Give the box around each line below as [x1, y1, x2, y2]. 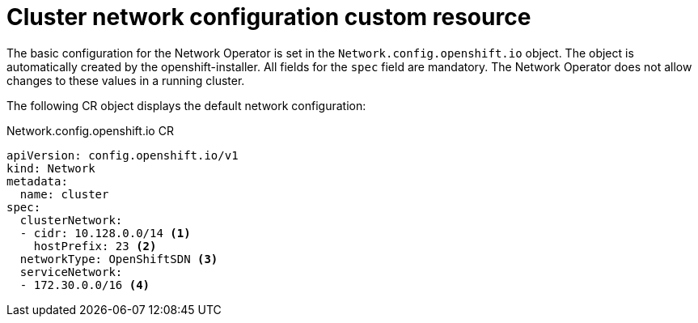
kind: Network [6, 161, 95, 175]
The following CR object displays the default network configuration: [6, 98, 366, 113]
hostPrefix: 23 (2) [33, 239, 157, 253]
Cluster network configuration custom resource [6, 3, 531, 31]
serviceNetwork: [19, 265, 123, 278]
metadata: [6, 174, 68, 188]
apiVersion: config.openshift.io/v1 [6, 148, 239, 162]
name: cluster [19, 187, 109, 201]
